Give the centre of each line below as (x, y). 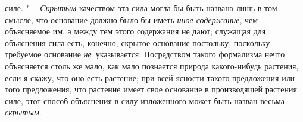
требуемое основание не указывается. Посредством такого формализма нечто (145, 54)
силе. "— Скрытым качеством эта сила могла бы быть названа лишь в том (141, 8)
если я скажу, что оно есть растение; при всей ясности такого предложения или (150, 77)
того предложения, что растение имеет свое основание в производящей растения (151, 89)
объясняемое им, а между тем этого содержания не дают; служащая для (135, 31)
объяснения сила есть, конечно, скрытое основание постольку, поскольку (138, 42)
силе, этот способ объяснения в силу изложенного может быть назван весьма (145, 100)
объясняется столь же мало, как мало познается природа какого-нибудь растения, (152, 65)
